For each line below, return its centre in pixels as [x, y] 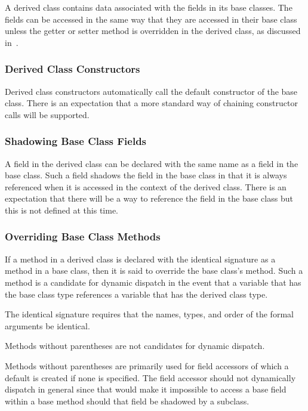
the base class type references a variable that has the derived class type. [136, 294]
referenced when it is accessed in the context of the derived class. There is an [146, 186]
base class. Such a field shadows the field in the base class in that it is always [146, 175]
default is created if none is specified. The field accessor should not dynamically [150, 377]
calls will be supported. [47, 114]
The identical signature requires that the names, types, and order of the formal [149, 314]
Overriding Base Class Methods [83, 237]
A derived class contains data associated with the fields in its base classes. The [149, 7]
